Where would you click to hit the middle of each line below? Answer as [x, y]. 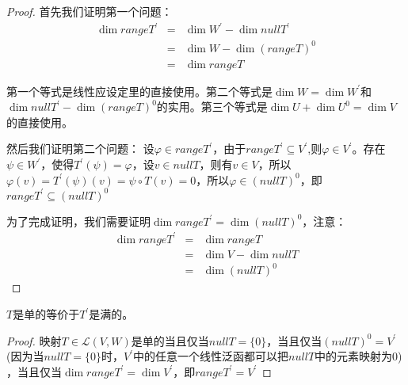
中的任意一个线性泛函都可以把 [211, 356]
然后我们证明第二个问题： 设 [80, 149]
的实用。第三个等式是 [212, 107]
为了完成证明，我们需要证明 [78, 221]
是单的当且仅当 [170, 340]
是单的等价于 [46, 314]
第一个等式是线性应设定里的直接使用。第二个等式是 [139, 91]
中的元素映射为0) [358, 356]
